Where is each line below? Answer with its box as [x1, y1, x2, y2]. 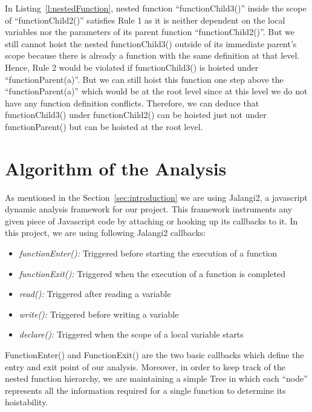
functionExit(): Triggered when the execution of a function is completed [19, 267, 285, 280]
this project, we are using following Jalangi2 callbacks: [5, 226, 206, 239]
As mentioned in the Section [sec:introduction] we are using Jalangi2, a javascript [5, 191, 308, 203]
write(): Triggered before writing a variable [19, 307, 179, 320]
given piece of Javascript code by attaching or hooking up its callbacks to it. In [5, 214, 298, 227]
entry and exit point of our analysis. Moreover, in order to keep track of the [5, 360, 286, 373]
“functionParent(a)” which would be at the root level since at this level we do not [5, 85, 308, 97]
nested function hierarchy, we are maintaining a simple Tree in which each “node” [5, 372, 308, 385]
